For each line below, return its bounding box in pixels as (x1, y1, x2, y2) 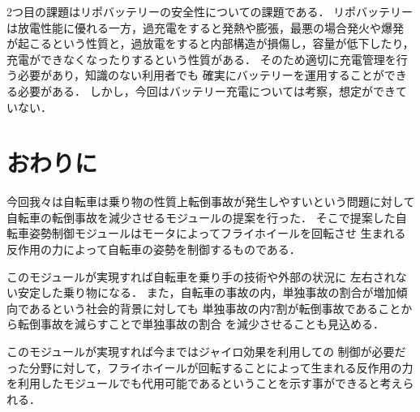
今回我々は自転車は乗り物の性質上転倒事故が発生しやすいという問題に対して (6, 193, 415, 210)
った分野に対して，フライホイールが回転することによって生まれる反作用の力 (6, 358, 414, 376)
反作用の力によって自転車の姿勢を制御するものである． (6, 241, 301, 258)
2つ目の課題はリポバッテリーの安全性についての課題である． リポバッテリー (6, 3, 414, 19)
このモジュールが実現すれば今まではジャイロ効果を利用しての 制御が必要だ (6, 343, 406, 360)
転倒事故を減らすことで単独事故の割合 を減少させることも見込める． (17, 315, 384, 333)
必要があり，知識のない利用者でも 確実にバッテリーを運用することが (17, 67, 384, 84)
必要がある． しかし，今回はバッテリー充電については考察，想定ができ (17, 82, 396, 99)
